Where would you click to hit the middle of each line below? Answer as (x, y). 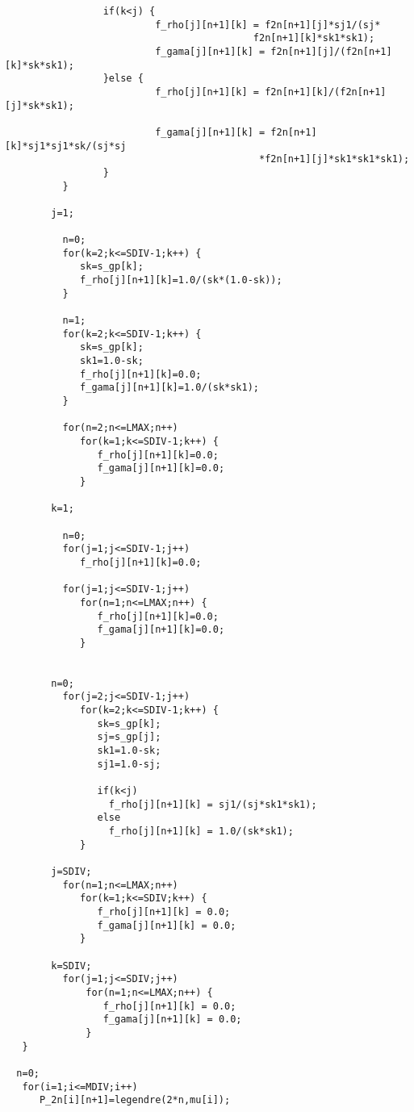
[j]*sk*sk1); (40, 105)
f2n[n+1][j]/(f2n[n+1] (331, 51)
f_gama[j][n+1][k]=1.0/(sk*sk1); (169, 388)
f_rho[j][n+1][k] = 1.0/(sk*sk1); (201, 832)
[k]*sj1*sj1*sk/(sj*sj (66, 146)
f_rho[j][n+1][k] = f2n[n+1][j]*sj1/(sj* (268, 25)
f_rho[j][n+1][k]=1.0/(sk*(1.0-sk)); (181, 280)
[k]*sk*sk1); (40, 65)
